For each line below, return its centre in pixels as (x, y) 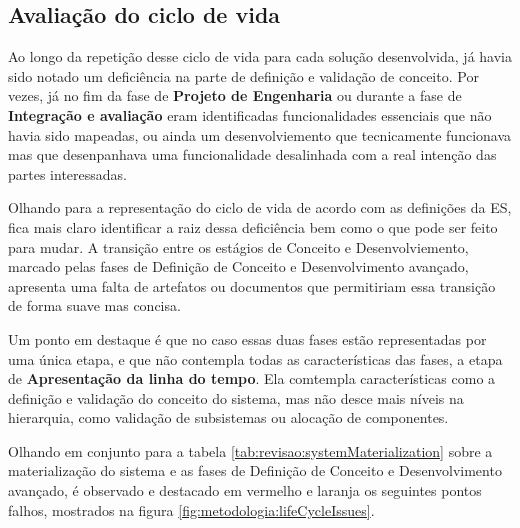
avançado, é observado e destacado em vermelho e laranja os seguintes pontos (245, 490)
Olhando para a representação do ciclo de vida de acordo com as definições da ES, (260, 207)
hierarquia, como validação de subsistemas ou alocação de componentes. (228, 417)
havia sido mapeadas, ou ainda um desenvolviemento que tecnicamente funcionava (260, 134)
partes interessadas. (67, 173)
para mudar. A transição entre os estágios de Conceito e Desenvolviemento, (238, 246)
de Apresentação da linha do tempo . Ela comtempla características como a (252, 378)
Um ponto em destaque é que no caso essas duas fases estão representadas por (247, 338)
